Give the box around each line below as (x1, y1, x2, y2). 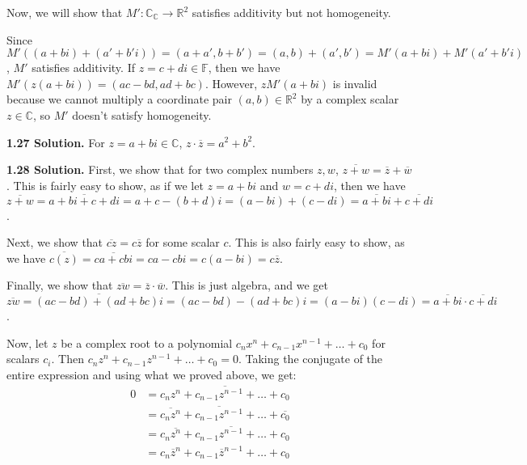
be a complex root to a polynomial (61, 334, 233, 351)
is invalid (332, 74, 377, 91)
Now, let (6, 334, 48, 351)
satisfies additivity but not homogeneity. (192, 4, 391, 20)
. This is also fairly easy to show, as (228, 234, 405, 251)
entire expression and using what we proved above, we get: (6, 366, 297, 383)
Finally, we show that (6, 277, 113, 294)
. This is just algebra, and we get (165, 277, 329, 294)
